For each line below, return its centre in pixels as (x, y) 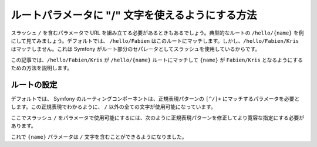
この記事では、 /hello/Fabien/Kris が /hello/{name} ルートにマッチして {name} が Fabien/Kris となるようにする (157, 60)
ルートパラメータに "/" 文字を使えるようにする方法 (134, 15)
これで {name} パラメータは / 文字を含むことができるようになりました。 (99, 136)
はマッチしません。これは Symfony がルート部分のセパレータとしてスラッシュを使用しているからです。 (136, 49)
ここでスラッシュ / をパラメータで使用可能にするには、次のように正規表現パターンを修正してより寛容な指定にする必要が (158, 118)
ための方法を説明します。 (42, 68)
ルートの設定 (34, 85)
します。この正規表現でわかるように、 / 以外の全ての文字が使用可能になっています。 (114, 107)
